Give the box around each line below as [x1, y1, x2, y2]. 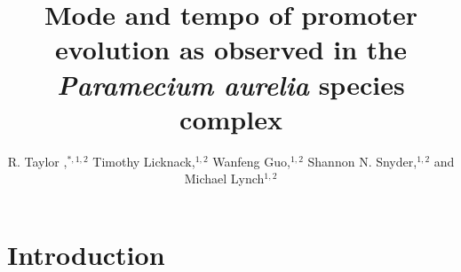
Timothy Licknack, [92, 152, 195, 170]
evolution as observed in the [55, 31, 407, 67]
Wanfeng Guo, [212, 152, 290, 170]
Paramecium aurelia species [57, 66, 405, 103]
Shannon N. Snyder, [307, 152, 417, 170]
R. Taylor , [7, 152, 68, 170]
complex [179, 100, 282, 136]
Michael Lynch [184, 169, 265, 188]
